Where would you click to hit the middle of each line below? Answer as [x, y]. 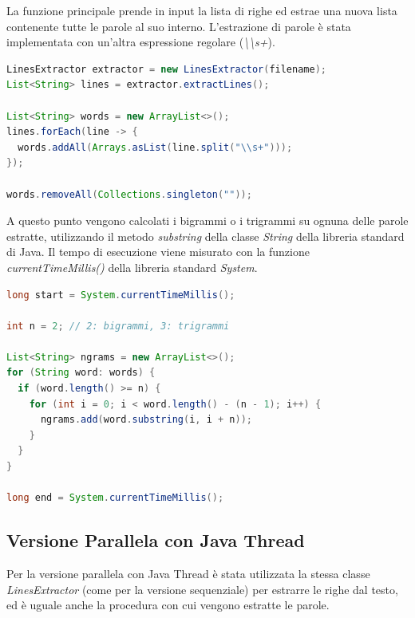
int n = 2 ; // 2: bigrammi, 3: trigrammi [118, 326]
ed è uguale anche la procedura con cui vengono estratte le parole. [168, 605]
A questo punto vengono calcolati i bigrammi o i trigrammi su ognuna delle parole [207, 220]
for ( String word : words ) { [81, 373]
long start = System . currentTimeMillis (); [121, 295]
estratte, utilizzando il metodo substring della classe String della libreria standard [206, 236]
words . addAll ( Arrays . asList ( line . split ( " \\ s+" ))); [155, 147]
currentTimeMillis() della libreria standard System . [132, 267]
